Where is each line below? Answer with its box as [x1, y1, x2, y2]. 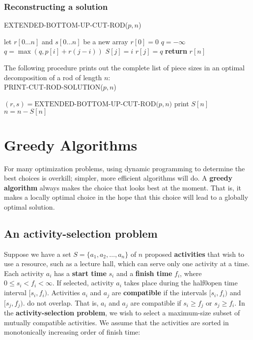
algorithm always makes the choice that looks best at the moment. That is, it [4, 182, 241, 192]
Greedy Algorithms [4, 134, 138, 155]
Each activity [4, 268, 44, 278]
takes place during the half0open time [124, 278, 238, 288]
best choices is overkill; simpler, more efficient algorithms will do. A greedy [4, 173, 233, 183]
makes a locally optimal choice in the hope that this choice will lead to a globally [4, 192, 249, 202]
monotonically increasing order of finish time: [4, 327, 141, 337]
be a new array [83, 36, 128, 46]
